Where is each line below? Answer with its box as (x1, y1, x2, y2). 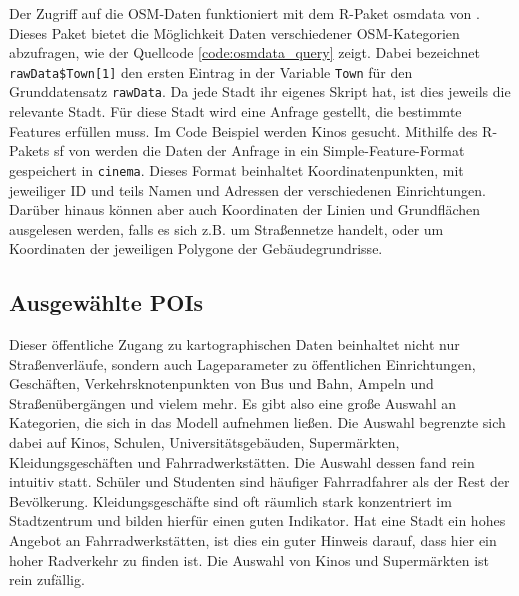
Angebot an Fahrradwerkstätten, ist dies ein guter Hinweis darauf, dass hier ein (9, 530, 497, 551)
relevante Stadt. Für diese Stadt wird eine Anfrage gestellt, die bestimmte (9, 101, 462, 122)
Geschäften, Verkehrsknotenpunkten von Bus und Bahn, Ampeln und (9, 373, 434, 394)
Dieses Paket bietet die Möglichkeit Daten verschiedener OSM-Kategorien (9, 22, 460, 43)
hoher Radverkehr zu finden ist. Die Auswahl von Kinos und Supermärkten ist (9, 549, 490, 570)
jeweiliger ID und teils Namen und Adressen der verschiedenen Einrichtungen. (9, 179, 486, 200)
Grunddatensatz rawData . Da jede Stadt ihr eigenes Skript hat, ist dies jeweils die (9, 81, 511, 102)
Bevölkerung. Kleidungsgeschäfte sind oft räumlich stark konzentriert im (9, 490, 452, 511)
